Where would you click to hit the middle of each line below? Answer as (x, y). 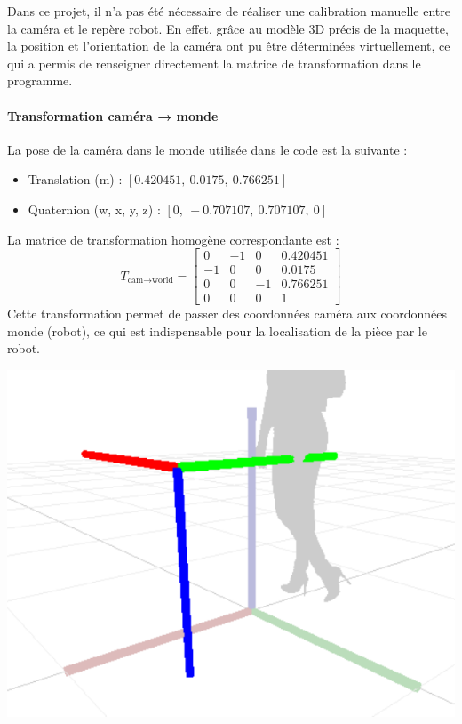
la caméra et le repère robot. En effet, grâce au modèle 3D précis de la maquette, (228, 28)
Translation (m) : (75, 179)
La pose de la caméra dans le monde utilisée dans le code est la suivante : (207, 149)
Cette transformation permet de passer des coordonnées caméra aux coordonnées (227, 314)
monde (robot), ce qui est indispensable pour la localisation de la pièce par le (217, 330)
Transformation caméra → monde (113, 115)
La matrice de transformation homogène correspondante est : (173, 239)
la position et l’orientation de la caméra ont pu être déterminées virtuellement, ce (229, 46)
